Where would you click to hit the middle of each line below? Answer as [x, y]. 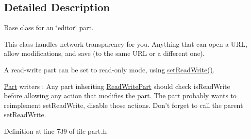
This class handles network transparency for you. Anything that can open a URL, [126, 43]
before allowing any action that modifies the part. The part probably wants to [120, 96]
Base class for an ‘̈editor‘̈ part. [49, 27]
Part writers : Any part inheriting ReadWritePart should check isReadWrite [117, 86]
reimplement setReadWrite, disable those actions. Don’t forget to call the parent [124, 105]
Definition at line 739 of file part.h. [56, 130]
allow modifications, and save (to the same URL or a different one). [104, 53]
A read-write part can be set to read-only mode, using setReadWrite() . [109, 69]
